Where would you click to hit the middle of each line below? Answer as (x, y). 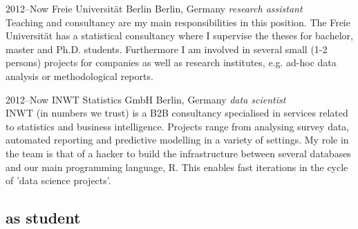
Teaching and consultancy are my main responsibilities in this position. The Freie (178, 22)
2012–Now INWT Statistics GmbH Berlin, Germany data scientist (146, 99)
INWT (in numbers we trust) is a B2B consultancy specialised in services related (177, 113)
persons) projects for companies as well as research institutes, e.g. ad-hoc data (171, 62)
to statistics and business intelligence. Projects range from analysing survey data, (178, 126)
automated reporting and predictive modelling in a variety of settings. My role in (177, 140)
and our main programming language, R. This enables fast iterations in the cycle (177, 167)
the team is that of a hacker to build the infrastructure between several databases (178, 153)
